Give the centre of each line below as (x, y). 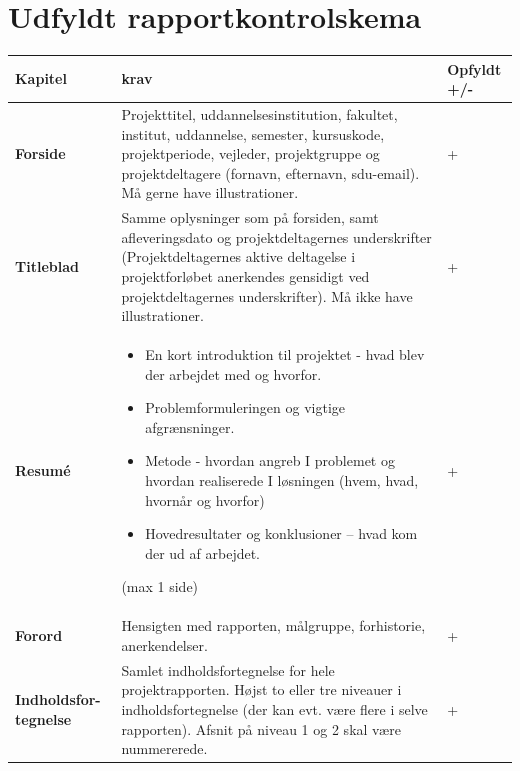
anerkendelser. (164, 644)
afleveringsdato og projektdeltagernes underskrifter (276, 236)
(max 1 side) (160, 586)
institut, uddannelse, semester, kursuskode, (253, 133)
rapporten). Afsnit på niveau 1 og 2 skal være (261, 728)
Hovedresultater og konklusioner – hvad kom (281, 533)
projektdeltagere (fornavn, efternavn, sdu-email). (270, 172)
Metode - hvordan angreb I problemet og (270, 460)
